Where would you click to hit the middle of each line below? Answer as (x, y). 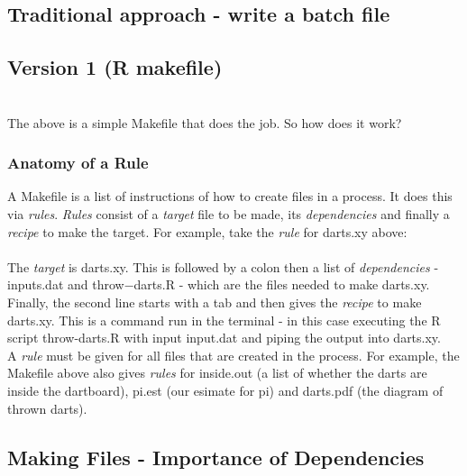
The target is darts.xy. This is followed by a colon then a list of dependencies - (223, 266)
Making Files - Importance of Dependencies (216, 457)
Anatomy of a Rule (78, 163)
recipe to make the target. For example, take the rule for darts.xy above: (207, 231)
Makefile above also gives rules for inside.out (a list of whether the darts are (217, 373)
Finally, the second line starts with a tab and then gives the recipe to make (215, 302)
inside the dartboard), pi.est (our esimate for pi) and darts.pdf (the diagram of (225, 390)
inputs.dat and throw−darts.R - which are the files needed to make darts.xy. (219, 284)
